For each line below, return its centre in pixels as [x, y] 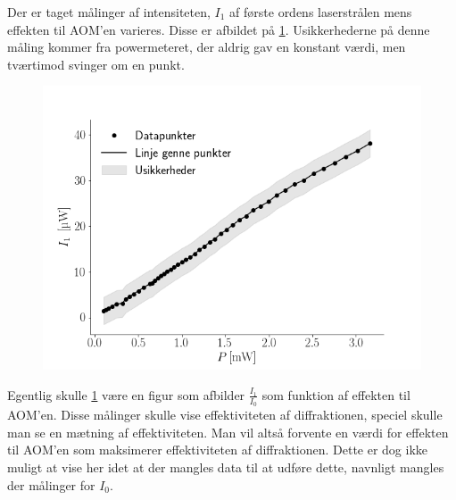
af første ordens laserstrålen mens [321, 12]
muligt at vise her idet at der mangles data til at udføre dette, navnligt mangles [226, 467]
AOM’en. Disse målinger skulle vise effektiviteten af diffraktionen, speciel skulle [225, 415]
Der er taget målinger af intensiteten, [109, 12]
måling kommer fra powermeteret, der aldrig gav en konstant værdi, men [207, 47]
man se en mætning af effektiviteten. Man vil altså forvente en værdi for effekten [228, 432]
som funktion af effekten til [336, 394]
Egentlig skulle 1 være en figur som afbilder [126, 394]
